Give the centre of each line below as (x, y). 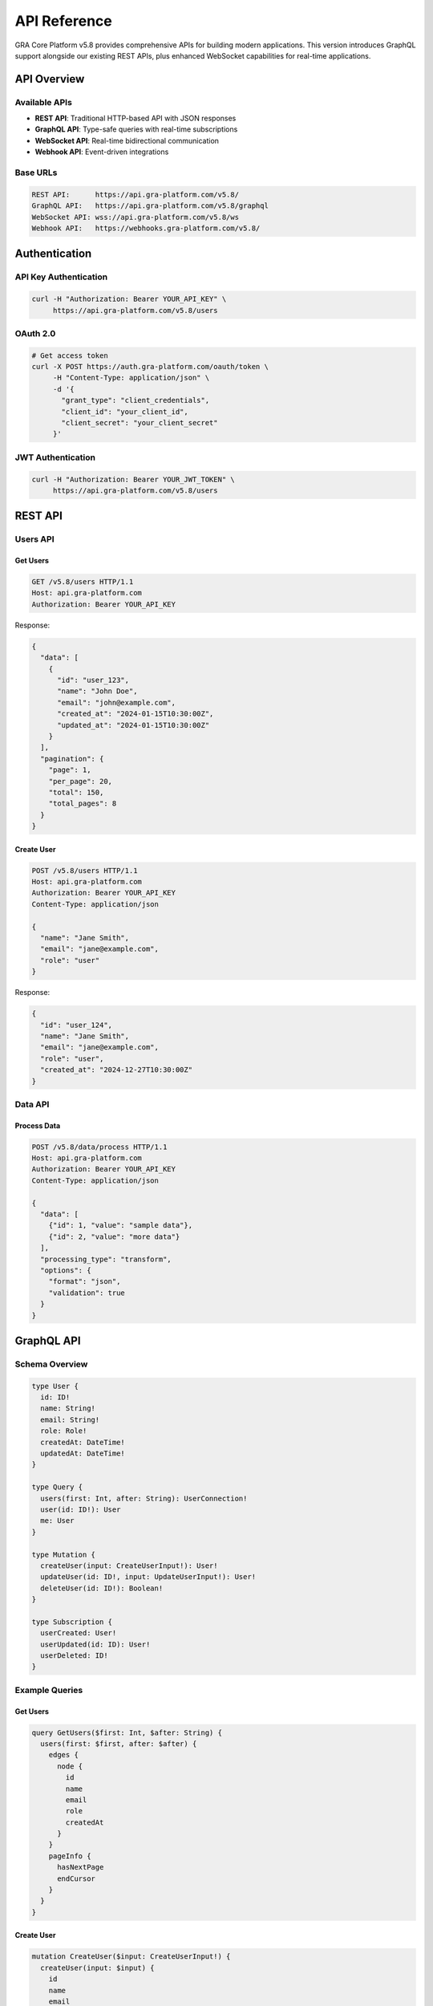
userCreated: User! (79, 1633)
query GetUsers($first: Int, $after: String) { (127, 1732)
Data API (32, 1104)
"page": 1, (70, 770)
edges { (64, 1755)
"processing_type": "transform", (106, 1259)
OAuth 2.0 (35, 333)
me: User (57, 1521)
